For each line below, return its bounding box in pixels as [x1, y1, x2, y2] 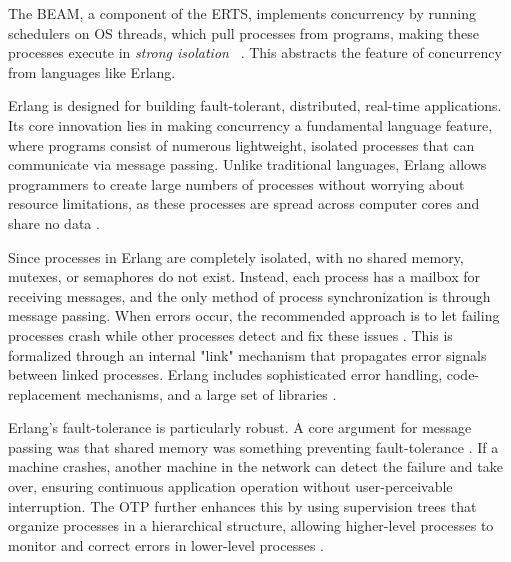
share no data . [8, 212, 100, 233]
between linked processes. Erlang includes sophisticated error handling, [8, 364, 443, 385]
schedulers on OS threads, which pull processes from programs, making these [8, 22, 480, 43]
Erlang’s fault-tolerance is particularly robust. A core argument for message [8, 417, 472, 438]
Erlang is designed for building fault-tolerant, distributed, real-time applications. [8, 95, 502, 116]
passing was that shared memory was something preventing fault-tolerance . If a [8, 436, 499, 457]
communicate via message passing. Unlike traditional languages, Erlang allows [8, 154, 487, 175]
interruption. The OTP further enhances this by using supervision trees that [8, 495, 477, 516]
